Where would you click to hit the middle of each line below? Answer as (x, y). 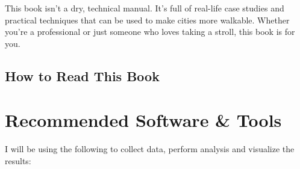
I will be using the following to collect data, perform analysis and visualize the (150, 149)
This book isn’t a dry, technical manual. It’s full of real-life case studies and (145, 8)
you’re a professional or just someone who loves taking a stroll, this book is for (150, 32)
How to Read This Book (82, 75)
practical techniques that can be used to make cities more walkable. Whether (147, 20)
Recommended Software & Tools (143, 120)
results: (18, 160)
